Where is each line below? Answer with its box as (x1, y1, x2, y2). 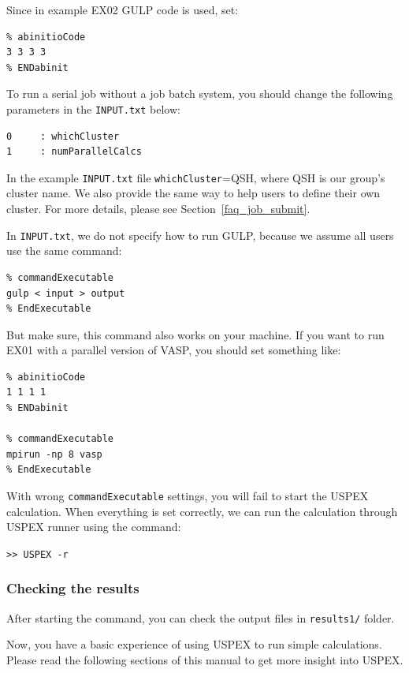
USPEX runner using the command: (6, 518, 181, 535)
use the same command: (6, 242, 122, 259)
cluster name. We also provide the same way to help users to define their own (6, 185, 381, 201)
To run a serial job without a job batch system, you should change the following (6, 85, 393, 102)
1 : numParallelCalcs (6, 146, 142, 158)
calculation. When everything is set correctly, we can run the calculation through (6, 503, 398, 519)
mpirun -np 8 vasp (6, 448, 102, 460)
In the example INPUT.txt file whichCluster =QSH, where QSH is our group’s (6, 169, 385, 185)
